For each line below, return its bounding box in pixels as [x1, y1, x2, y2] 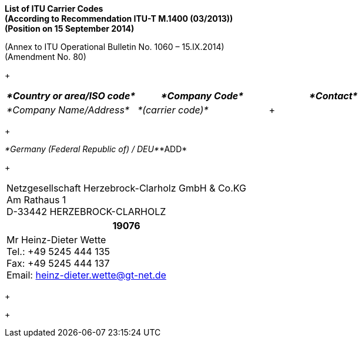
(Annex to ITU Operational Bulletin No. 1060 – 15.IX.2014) [5, 42, 224, 52]
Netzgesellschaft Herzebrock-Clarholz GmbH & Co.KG [6, 182, 246, 194]
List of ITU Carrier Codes [5, 4, 103, 14]
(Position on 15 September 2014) [5, 24, 135, 33]
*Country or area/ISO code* [6, 90, 136, 102]
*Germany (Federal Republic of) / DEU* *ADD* [5, 144, 187, 154]
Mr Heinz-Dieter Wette [6, 234, 106, 246]
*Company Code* [160, 90, 244, 102]
